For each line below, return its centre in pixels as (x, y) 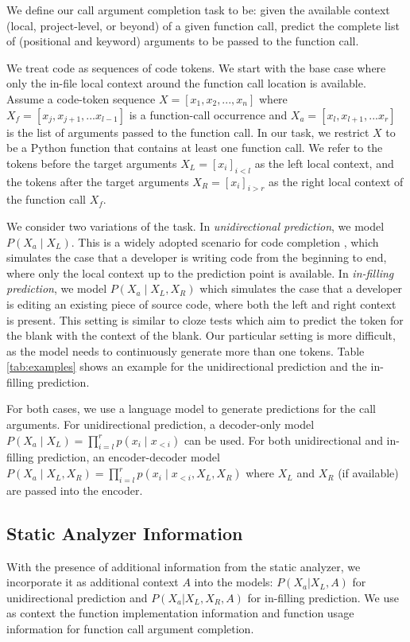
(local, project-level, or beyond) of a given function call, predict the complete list (203, 25)
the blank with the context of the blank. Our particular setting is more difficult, (201, 335)
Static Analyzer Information (125, 533)
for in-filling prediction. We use (323, 597)
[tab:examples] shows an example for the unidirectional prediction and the (187, 366)
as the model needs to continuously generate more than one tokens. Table (186, 350)
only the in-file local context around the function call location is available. (186, 83)
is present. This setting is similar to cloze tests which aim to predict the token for (205, 319)
